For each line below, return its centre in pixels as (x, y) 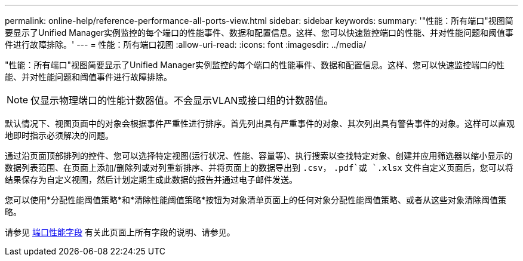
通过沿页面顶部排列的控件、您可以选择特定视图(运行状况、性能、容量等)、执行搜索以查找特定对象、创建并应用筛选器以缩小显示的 (259, 156)
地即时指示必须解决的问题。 (59, 135)
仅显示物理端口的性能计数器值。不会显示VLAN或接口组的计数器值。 (182, 100)
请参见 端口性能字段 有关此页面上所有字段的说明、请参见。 (120, 232)
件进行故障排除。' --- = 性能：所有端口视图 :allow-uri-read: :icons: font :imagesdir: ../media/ (186, 44)
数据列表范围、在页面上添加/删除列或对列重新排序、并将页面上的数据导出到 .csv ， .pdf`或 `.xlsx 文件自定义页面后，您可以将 (259, 168)
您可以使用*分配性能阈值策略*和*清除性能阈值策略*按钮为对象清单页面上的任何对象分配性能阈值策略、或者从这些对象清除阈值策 (256, 200)
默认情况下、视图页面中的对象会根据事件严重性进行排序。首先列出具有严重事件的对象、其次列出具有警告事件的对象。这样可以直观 (260, 123)
